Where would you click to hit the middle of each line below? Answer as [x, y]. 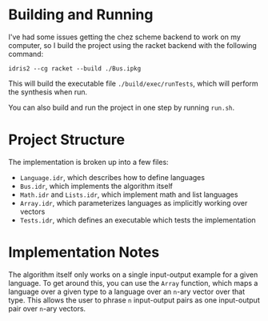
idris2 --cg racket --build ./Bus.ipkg [75, 68]
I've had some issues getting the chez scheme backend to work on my [125, 37]
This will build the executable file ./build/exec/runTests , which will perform [133, 83]
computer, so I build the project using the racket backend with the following [133, 45]
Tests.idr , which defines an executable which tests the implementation [138, 220]
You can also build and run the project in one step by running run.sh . [122, 107]
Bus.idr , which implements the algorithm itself [96, 186]
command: [26, 54]
